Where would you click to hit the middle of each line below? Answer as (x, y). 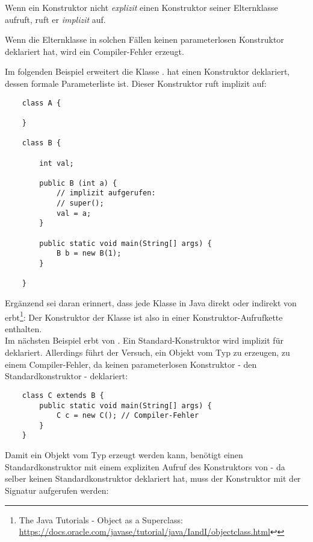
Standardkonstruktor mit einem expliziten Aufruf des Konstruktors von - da (145, 466)
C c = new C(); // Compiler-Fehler (128, 416)
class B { (42, 143)
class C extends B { (63, 395)
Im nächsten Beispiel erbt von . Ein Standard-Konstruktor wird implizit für (144, 340)
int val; (57, 163)
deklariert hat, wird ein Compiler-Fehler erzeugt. (95, 51)
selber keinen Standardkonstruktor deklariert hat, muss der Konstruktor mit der (153, 478)
